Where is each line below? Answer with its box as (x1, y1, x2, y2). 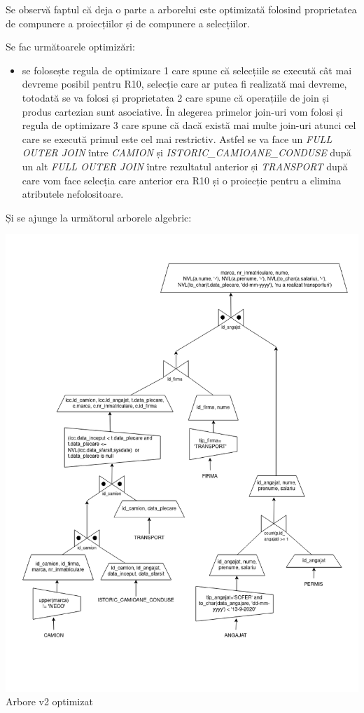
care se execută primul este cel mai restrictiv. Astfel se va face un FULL (22, 131, 332, 146)
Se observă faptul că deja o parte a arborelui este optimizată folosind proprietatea (6, 2, 357, 16)
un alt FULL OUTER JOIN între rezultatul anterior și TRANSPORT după (22, 158, 348, 173)
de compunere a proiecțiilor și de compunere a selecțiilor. (6, 15, 250, 30)
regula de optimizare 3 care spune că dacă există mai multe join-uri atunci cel (22, 118, 356, 133)
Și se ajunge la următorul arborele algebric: (6, 210, 192, 224)
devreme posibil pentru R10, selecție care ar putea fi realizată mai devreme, (22, 76, 347, 91)
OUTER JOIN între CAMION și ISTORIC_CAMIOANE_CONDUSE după (22, 145, 351, 160)
